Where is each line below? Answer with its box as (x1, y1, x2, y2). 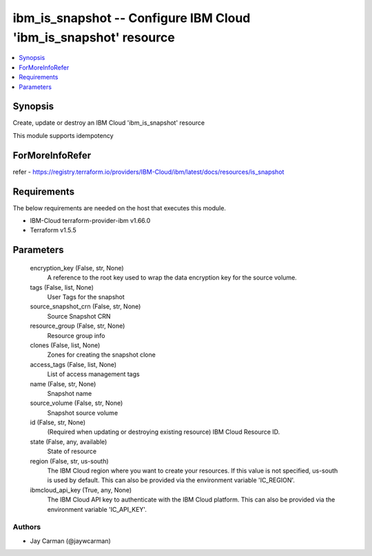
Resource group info (47, 331, 105, 339)
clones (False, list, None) (30, 341, 101, 349)
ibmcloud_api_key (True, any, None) (30, 486, 132, 494)
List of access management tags (47, 370, 141, 379)
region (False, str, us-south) (30, 457, 110, 465)
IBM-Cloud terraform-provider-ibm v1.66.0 (30, 217, 151, 225)
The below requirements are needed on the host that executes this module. (12, 203, 227, 212)
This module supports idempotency (12, 131, 114, 139)
